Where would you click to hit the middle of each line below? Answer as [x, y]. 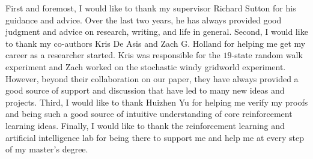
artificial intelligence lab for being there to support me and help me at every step [155, 137]
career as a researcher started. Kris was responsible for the [113, 55]
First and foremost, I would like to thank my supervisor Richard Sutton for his [151, 8]
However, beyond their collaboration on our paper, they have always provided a [152, 78]
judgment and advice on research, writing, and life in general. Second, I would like [157, 31]
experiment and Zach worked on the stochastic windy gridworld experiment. [146, 66]
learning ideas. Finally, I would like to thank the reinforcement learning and [145, 125]
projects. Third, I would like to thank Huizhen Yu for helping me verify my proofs [157, 102]
